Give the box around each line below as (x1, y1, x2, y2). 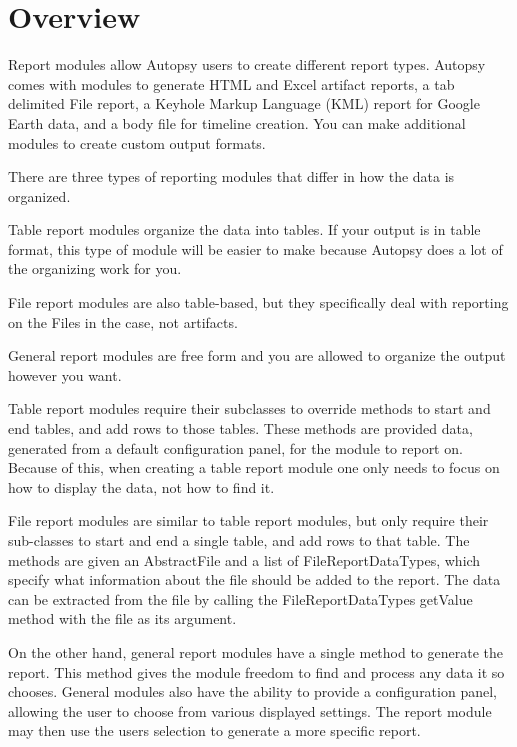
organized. (8, 185, 71, 206)
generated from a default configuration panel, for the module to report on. (8, 437, 463, 458)
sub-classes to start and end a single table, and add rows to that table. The (8, 530, 470, 550)
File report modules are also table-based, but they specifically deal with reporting (8, 292, 509, 313)
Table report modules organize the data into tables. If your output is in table (8, 219, 481, 240)
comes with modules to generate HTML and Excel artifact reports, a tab (8, 73, 455, 94)
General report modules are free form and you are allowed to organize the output (8, 345, 506, 366)
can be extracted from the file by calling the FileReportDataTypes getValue (8, 588, 473, 609)
